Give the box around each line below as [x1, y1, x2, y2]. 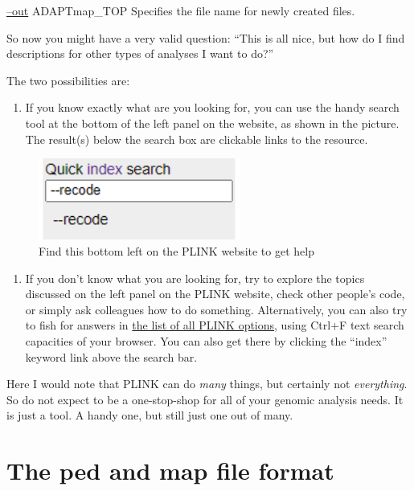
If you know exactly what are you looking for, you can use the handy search [25, 99, 400, 116]
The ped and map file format [6, 454, 334, 487]
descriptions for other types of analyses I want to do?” [6, 45, 274, 62]
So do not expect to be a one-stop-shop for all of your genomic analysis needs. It [6, 391, 404, 407]
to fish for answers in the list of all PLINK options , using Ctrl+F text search [25, 317, 404, 333]
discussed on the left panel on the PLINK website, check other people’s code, [25, 285, 405, 302]
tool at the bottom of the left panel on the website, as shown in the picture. [25, 114, 400, 131]
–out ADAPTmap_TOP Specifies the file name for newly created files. [6, 2, 355, 18]
